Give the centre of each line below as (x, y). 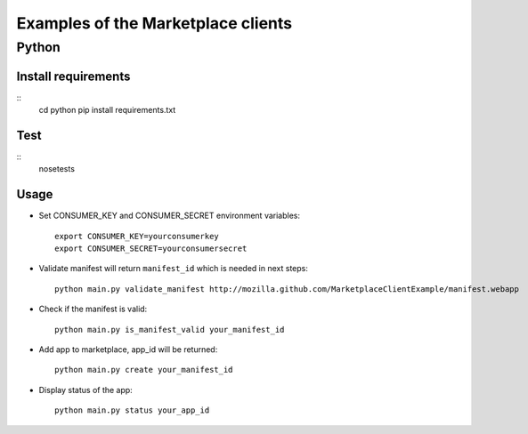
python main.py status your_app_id (132, 410)
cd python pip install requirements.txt (107, 110)
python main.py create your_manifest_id (144, 370)
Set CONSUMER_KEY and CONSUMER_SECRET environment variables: (170, 216)
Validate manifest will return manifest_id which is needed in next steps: (174, 269)
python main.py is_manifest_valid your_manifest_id (170, 330)
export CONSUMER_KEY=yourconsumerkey (137, 236)
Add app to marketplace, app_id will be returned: (128, 350)
